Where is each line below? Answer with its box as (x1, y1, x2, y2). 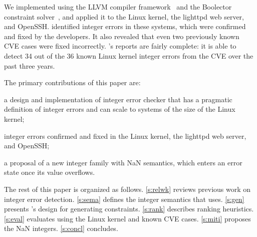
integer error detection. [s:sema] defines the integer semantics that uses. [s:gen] (4, 193, 244, 204)
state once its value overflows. (4, 167, 95, 177)
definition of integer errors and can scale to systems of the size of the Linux (4, 104, 235, 114)
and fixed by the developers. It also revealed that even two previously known (4, 31, 239, 41)
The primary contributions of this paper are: (4, 77, 141, 88)
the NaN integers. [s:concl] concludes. (4, 223, 118, 233)
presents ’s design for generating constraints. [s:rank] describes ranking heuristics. (4, 203, 254, 214)
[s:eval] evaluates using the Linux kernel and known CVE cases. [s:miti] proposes (4, 213, 251, 223)
